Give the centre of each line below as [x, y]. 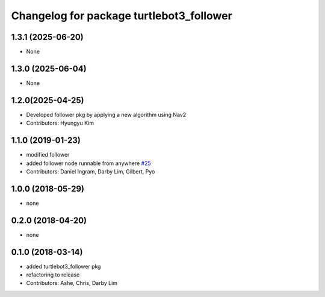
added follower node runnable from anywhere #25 [89, 163]
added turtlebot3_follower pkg [63, 266]
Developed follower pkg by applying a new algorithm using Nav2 [106, 114]
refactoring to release [53, 275]
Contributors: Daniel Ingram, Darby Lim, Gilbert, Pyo [91, 171]
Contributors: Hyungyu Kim [60, 123]
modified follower [48, 155]
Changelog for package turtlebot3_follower [122, 16]
